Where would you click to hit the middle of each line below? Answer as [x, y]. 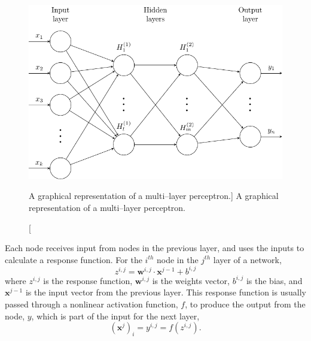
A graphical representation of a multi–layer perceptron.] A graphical [154, 196]
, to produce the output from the [245, 304]
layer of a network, [247, 259]
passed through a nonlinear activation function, [92, 304]
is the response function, [88, 280]
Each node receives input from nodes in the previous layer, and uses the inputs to [155, 248]
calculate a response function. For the [74, 259]
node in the [178, 259]
